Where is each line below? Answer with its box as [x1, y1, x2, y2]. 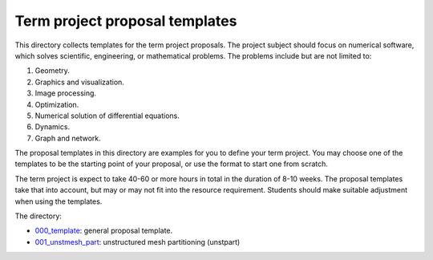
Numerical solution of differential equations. [34, 111, 180, 120]
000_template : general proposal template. [34, 225, 173, 236]
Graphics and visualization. [34, 77, 124, 87]
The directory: [14, 211, 62, 221]
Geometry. [34, 66, 70, 75]
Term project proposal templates [14, 12, 237, 30]
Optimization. [34, 100, 79, 109]
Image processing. [34, 88, 96, 98]
